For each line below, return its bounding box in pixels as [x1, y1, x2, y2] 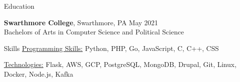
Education [4, 1, 35, 11]
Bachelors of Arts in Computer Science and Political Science [4, 27, 184, 37]
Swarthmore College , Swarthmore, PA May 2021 [4, 17, 158, 27]
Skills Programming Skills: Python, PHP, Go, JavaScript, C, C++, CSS [4, 43, 219, 53]
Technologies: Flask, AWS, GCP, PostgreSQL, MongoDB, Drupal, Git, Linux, [4, 59, 237, 69]
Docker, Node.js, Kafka [4, 68, 73, 79]
